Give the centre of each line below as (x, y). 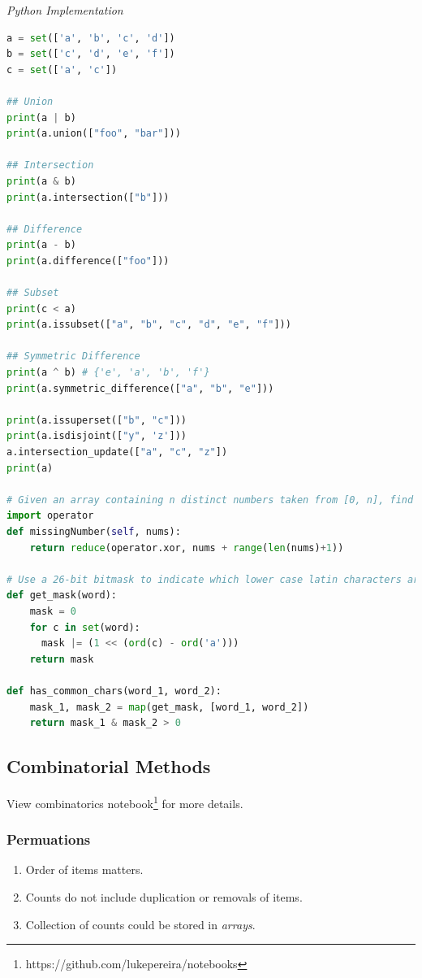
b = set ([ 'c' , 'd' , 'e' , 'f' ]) (91, 54)
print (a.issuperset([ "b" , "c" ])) (97, 420)
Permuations (49, 839)
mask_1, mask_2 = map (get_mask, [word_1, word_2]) (169, 707)
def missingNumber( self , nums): (94, 532)
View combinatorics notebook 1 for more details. (125, 802)
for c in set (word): (85, 627)
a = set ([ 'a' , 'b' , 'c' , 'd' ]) (91, 38)
